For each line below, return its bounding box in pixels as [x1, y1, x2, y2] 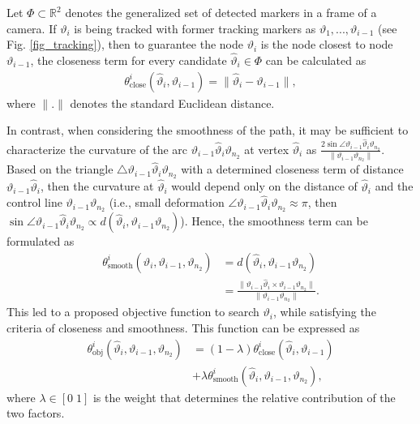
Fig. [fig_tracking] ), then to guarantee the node [6, 36, 243, 53]
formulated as [6, 233, 75, 250]
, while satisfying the [272, 303, 376, 320]
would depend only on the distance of [171, 178, 358, 195]
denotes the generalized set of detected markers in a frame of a [65, 4, 377, 20]
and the [375, 178, 414, 195]
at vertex [244, 140, 289, 157]
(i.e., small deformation [109, 194, 225, 211]
